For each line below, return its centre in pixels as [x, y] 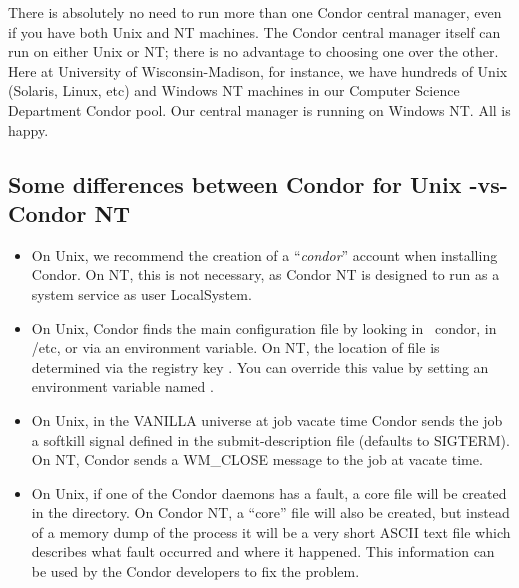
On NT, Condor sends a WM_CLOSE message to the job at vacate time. [257, 459]
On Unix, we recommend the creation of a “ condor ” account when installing [264, 254]
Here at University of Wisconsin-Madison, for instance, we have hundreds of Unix [258, 70]
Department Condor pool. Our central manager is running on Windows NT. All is [259, 109]
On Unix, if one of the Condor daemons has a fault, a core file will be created [269, 492]
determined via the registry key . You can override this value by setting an [260, 366]
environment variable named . [122, 386]
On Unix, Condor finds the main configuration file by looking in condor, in [264, 327]
